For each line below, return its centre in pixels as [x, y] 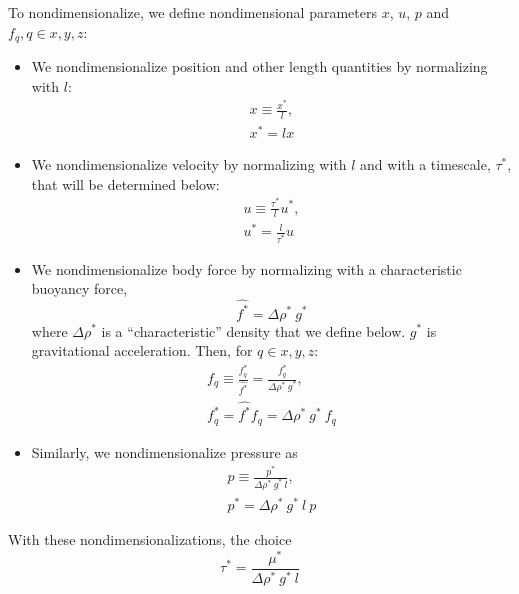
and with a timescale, [425, 164]
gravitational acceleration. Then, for [142, 350]
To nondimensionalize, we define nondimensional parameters [192, 12]
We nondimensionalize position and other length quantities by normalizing [259, 66]
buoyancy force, [79, 288]
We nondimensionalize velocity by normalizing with [189, 164]
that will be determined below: [125, 183]
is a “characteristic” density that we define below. [253, 330]
